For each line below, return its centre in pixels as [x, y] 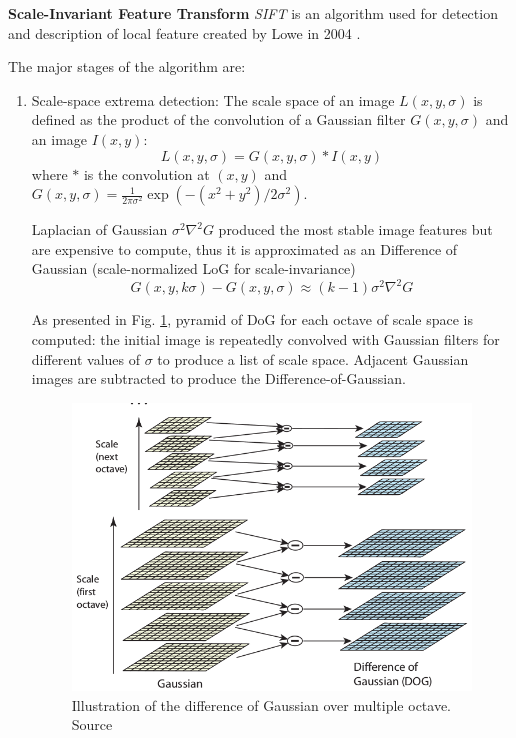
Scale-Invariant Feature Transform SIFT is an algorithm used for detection [253, 13]
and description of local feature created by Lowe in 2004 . [184, 32]
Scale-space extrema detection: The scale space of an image [213, 99]
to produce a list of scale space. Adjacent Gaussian [313, 358]
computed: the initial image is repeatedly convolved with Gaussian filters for [265, 339]
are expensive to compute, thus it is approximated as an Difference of [244, 248]
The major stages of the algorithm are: [127, 66]
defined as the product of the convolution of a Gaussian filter [218, 119]
